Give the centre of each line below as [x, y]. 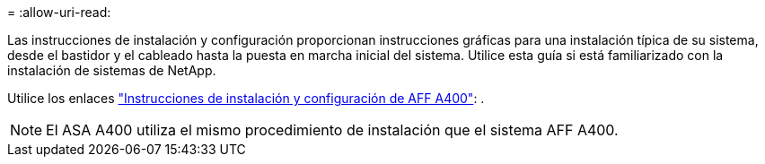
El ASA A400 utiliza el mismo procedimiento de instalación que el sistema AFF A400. [332, 130]
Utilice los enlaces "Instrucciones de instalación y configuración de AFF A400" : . [246, 98]
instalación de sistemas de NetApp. [112, 70]
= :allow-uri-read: [59, 12]
